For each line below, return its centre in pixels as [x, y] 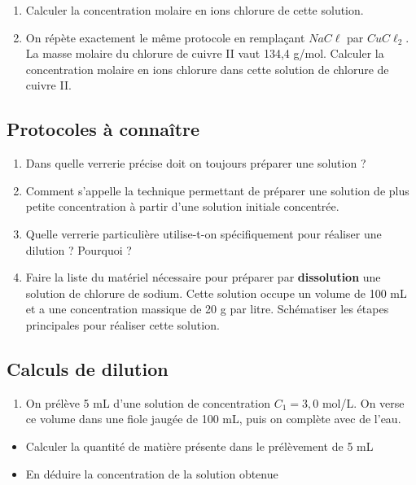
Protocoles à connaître [103, 129]
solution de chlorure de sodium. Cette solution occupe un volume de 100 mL [216, 293]
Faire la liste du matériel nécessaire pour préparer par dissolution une [203, 277]
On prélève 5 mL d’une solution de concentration [148, 402]
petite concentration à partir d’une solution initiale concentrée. [182, 206]
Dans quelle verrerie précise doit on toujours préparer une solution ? [196, 163]
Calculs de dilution [88, 368]
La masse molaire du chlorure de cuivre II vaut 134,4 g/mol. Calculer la [205, 53]
